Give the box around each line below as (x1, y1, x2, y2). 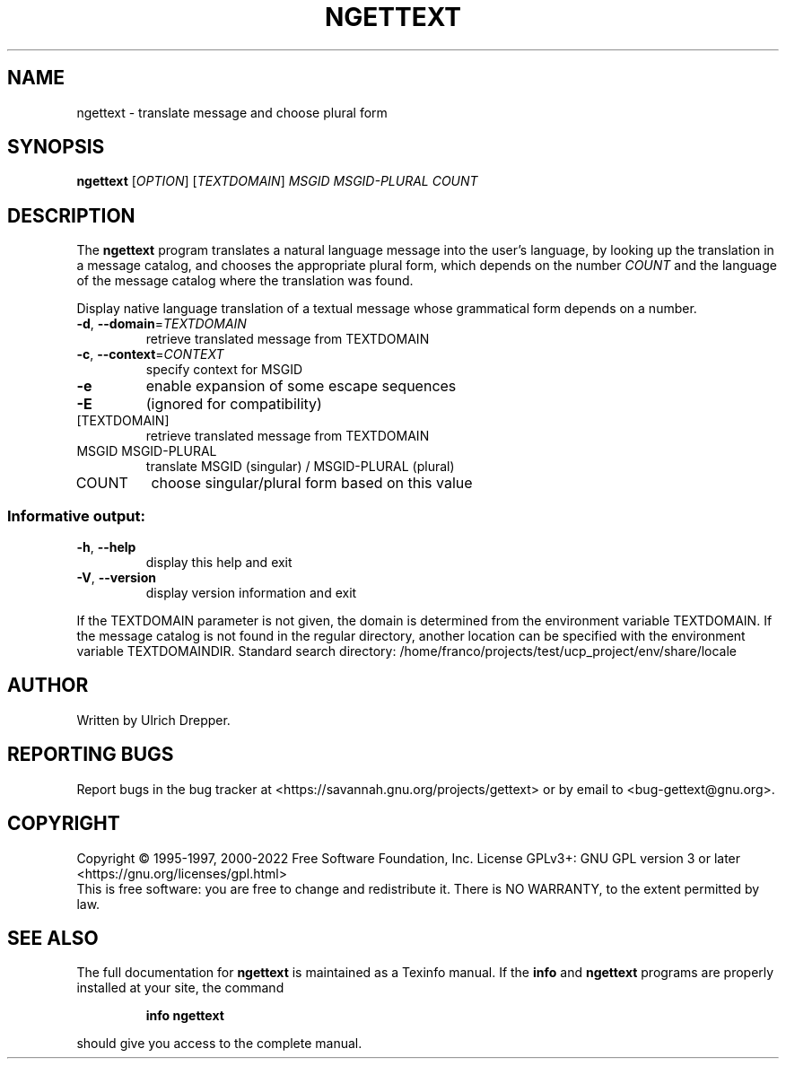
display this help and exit (145, 555, 293, 571)
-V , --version (76, 570, 156, 586)
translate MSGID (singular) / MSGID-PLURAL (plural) (145, 459, 455, 475)
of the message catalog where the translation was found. (76, 273, 414, 289)
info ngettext (145, 1008, 224, 1024)
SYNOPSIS (7, 135, 105, 159)
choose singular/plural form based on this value (151, 474, 473, 493)
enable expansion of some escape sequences (145, 377, 457, 396)
